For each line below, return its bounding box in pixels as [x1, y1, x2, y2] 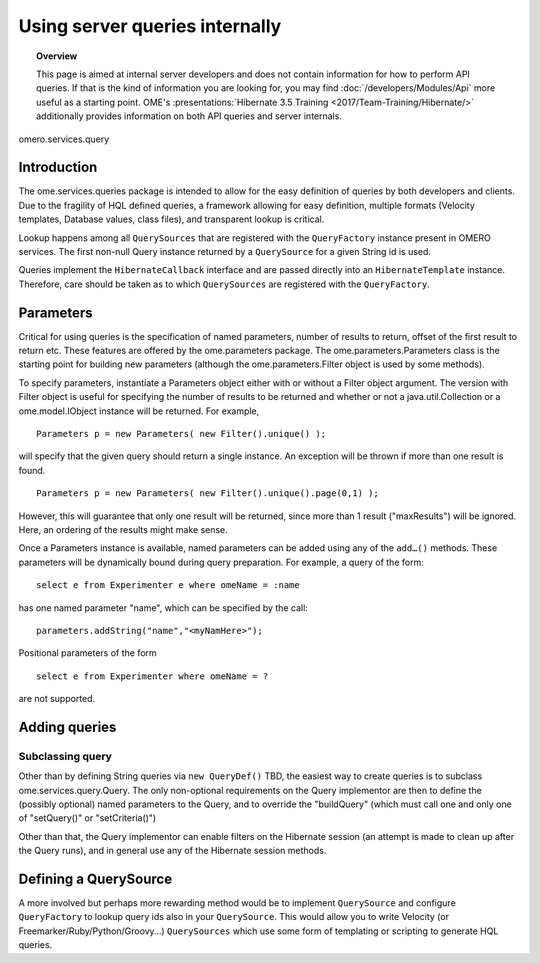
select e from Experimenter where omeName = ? [36, 670, 269, 682]
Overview [36, 50, 78, 62]
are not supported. [18, 693, 96, 705]
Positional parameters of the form [18, 647, 157, 659]
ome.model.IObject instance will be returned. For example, [18, 405, 260, 417]
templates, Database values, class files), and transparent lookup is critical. [18, 213, 325, 225]
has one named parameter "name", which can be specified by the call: [18, 601, 309, 614]
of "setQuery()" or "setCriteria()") [18, 812, 157, 824]
